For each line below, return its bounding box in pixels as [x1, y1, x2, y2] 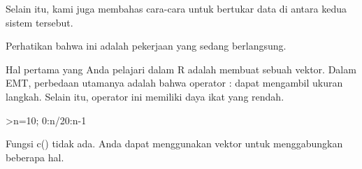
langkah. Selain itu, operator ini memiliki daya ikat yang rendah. [6, 89, 284, 103]
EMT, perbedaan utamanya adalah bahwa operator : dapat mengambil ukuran [6, 75, 343, 90]
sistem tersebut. [6, 15, 73, 29]
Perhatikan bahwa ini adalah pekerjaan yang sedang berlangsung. [6, 38, 287, 53]
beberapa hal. [6, 149, 64, 164]
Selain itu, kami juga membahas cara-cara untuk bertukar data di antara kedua [6, 1, 347, 15]
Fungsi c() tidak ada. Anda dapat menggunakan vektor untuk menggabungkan [6, 136, 343, 151]
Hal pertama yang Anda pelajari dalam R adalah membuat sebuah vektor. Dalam [6, 61, 356, 76]
